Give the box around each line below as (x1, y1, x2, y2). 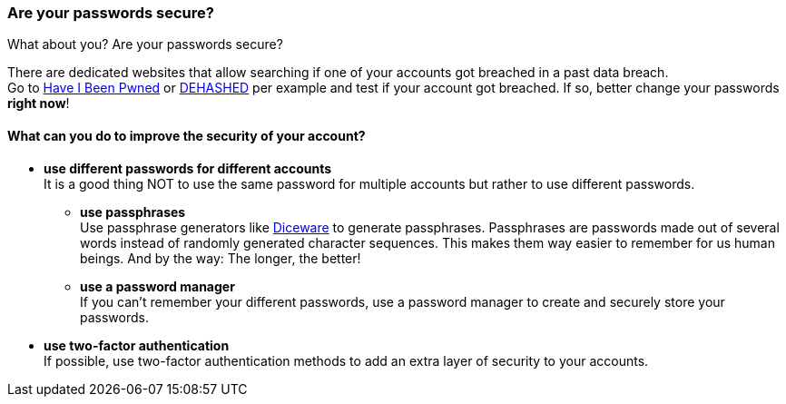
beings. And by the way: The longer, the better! (80, 250, 361, 266)
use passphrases (80, 203, 186, 220)
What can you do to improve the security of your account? (7, 127, 366, 143)
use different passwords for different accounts (44, 160, 332, 176)
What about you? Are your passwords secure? (7, 36, 283, 53)
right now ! (7, 95, 70, 112)
